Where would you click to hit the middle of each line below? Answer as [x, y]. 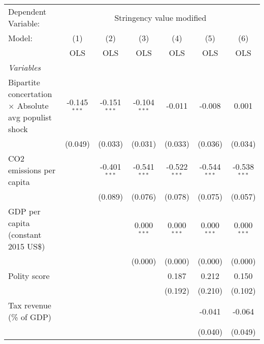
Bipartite [24, 82]
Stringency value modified [160, 17]
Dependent [27, 11]
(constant [25, 234]
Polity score [29, 276]
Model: [21, 38]
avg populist [30, 117]
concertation [30, 94]
